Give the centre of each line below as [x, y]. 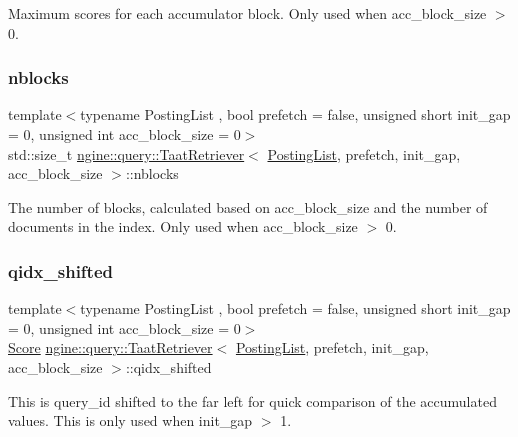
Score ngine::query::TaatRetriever [110, 347]
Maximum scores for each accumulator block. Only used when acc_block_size [247, 13]
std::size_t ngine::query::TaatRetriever [126, 153]
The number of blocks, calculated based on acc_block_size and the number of [248, 206]
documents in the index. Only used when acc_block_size [183, 226]
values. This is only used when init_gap [130, 420]
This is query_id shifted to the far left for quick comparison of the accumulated [252, 400]
